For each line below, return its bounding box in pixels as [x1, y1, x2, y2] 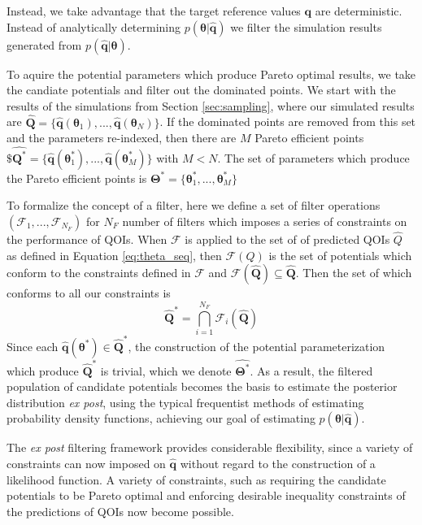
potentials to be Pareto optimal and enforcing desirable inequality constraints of [7, 487, 406, 504]
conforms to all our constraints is [7, 284, 171, 302]
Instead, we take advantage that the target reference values [7, 2, 301, 19]
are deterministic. [315, 2, 402, 19]
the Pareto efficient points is [7, 169, 147, 186]
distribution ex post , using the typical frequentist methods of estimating [7, 393, 364, 410]
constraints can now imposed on [7, 455, 166, 472]
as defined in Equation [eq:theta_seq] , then [7, 246, 222, 263]
